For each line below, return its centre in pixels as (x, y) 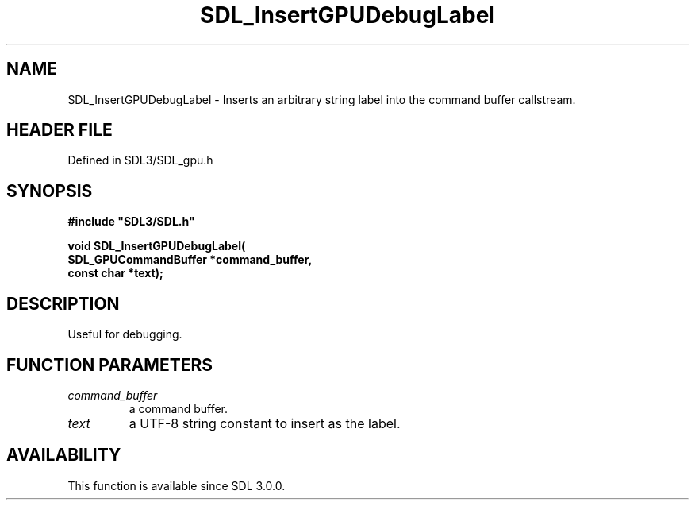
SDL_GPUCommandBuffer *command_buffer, (190, 260)
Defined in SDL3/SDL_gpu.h (140, 160)
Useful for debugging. (125, 334)
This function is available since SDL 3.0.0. (177, 485)
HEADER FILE (60, 130)
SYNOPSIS (50, 191)
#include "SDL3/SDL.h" (131, 222)
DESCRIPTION (63, 303)
